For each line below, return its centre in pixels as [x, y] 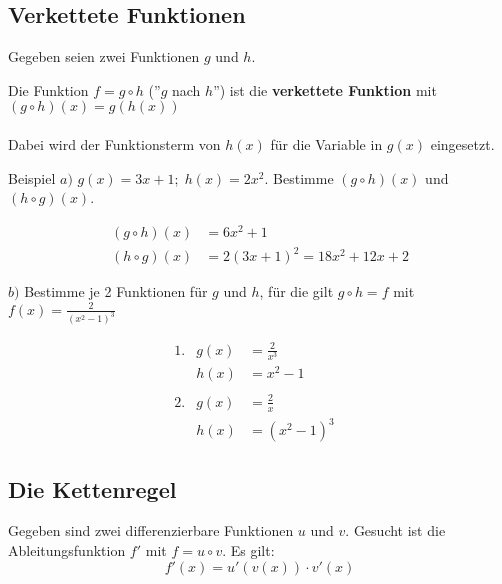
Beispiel [32, 177]
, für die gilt [296, 291]
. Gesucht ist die [395, 530]
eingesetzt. [462, 143]
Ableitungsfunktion [67, 549]
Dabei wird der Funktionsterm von [114, 143]
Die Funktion [48, 89]
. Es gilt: [248, 549]
